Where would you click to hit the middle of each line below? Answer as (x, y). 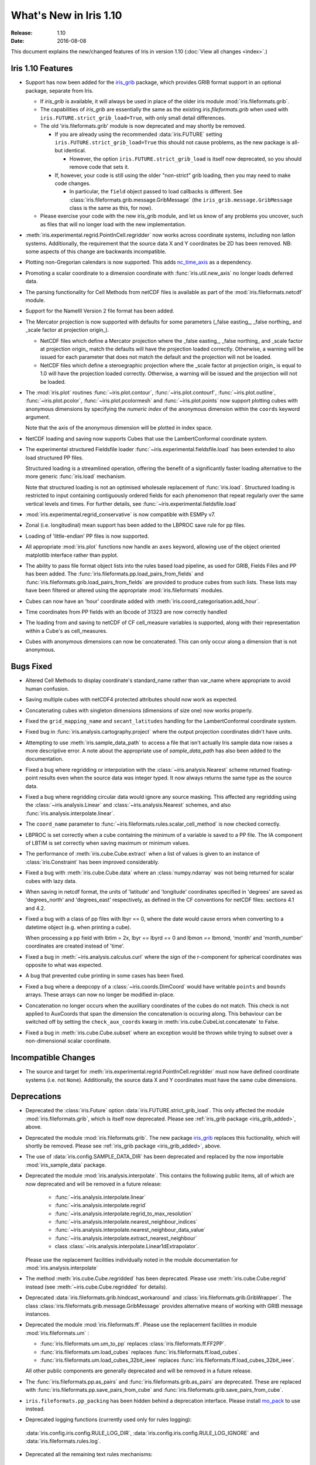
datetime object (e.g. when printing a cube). (78, 927)
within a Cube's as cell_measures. (66, 631)
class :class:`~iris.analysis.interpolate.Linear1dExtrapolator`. (127, 1246)
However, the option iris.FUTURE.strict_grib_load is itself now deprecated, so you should (186, 159)
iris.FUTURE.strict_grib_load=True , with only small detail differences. (133, 118)
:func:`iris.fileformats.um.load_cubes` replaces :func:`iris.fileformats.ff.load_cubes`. (140, 1352)
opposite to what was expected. (64, 965)
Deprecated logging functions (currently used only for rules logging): (109, 1420)
